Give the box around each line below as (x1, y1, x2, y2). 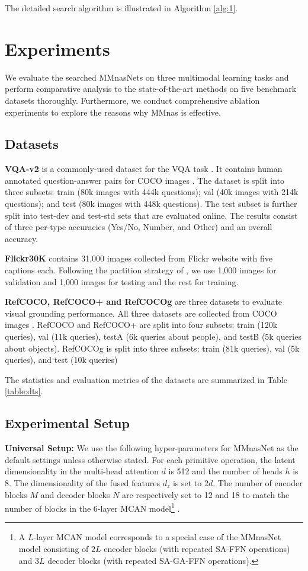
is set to (172, 476, 202, 489)
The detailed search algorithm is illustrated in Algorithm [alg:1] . (5, 2, 238, 14)
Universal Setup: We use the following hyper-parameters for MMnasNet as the (5, 442, 299, 454)
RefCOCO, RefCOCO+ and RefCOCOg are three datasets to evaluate (5, 295, 283, 308)
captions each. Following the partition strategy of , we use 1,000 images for (5, 264, 277, 276)
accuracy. (5, 232, 38, 244)
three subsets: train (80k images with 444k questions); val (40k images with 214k (5, 186, 299, 198)
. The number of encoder (213, 476, 303, 489)
